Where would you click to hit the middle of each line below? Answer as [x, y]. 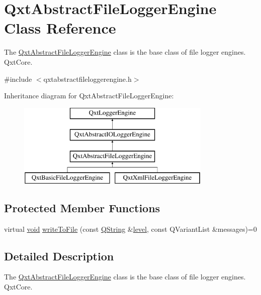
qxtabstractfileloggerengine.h [88, 79]
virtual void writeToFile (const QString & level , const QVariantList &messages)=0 [130, 229]
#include [18, 79]
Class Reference [60, 28]
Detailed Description [59, 256]
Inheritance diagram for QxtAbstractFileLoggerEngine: [89, 96]
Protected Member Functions [82, 207]
